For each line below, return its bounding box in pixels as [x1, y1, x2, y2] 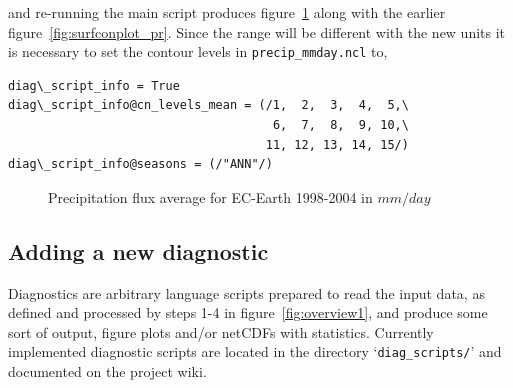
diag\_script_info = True [8, 78, 180, 93]
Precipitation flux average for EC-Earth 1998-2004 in [48, 186, 373, 207]
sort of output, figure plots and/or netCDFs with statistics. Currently [8, 321, 434, 342]
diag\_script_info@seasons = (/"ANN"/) [8, 157, 273, 172]
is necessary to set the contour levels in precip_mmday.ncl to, [8, 41, 388, 62]
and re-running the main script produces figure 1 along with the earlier [8, 2, 446, 22]
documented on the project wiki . [8, 361, 207, 382]
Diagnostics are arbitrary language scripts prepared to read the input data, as [8, 282, 485, 303]
